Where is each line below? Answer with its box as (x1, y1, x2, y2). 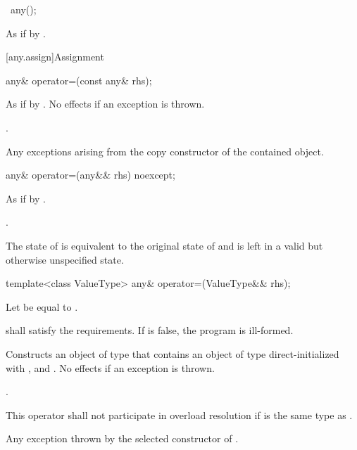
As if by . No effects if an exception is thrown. (6, 96, 205, 111)
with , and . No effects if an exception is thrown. (6, 360, 215, 375)
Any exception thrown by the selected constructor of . (6, 431, 239, 446)
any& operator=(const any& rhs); (6, 72, 152, 87)
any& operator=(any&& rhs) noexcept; (6, 167, 175, 182)
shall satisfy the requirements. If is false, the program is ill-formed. (6, 323, 294, 337)
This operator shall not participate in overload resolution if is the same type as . (6, 407, 353, 422)
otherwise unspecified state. (6, 252, 124, 266)
